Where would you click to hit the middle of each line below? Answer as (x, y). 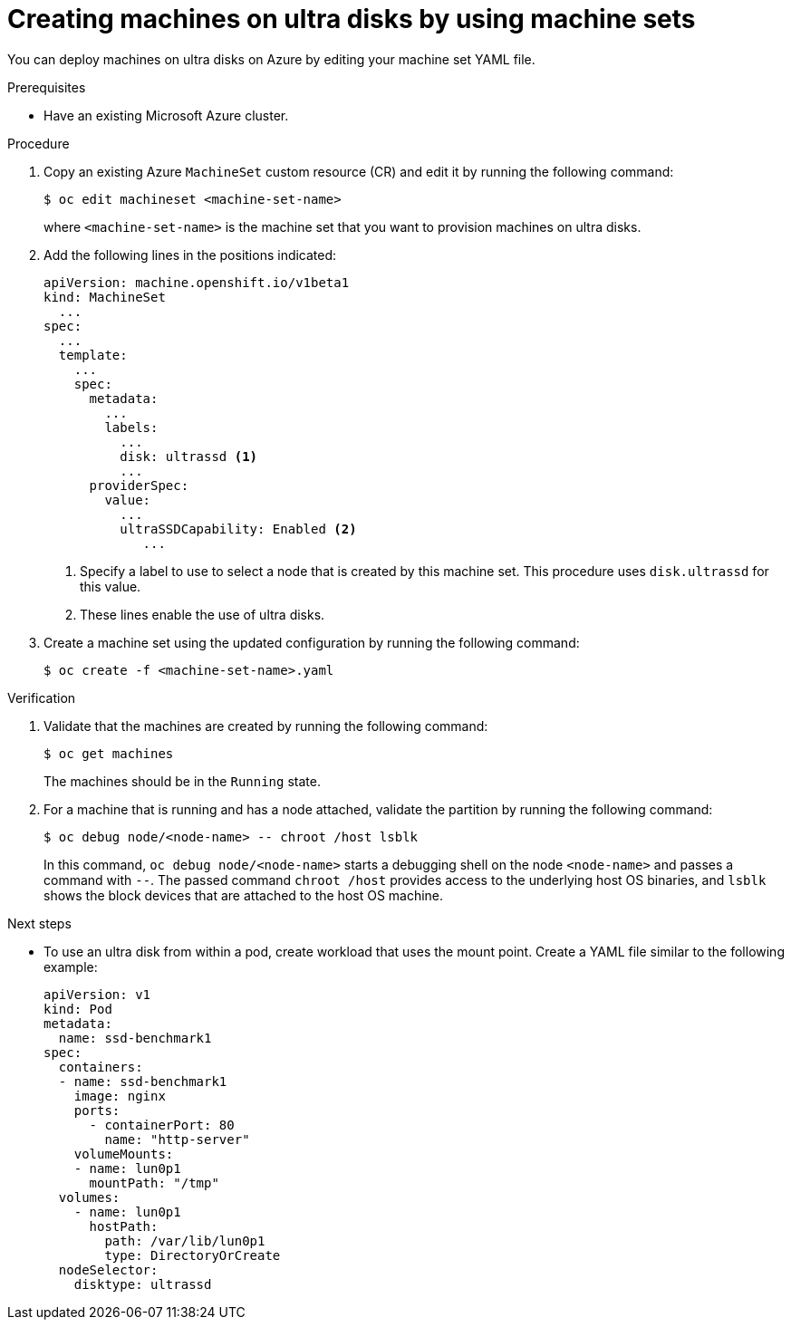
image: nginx (120, 1096)
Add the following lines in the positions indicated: (190, 255)
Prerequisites (47, 87)
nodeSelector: (108, 1269)
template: (93, 355)
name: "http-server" (177, 1139)
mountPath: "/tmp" (154, 1183)
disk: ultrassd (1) (189, 456)
